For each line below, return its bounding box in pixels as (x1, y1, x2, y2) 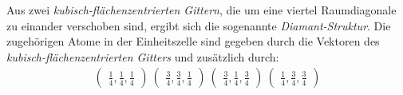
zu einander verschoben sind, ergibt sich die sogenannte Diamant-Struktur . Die (6, 17, 391, 34)
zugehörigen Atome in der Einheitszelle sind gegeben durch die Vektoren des (6, 33, 380, 49)
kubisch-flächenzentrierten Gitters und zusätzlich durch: (6, 48, 279, 65)
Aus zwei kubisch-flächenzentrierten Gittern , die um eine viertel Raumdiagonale (6, 2, 397, 18)
